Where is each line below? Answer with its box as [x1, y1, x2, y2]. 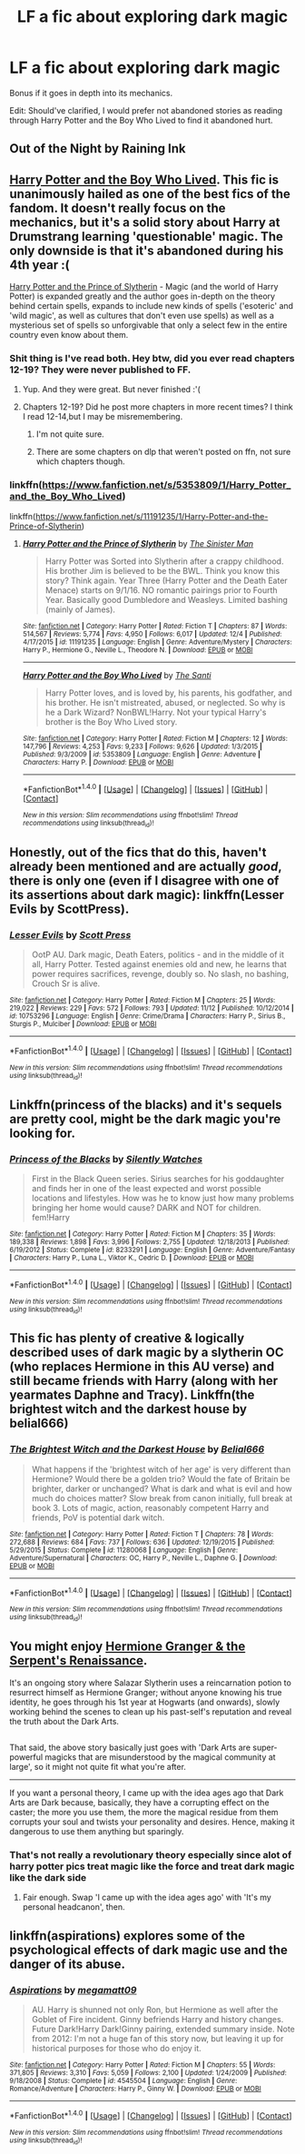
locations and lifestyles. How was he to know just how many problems [31, 1192, 295, 1204]
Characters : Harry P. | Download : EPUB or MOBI [22, 757, 174, 766]
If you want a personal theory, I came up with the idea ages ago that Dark [9, 1787, 284, 1798]
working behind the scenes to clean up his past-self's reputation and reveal [9, 1705, 292, 1717]
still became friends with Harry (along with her [9, 1373, 279, 1388]
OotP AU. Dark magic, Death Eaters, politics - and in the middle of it [31, 949, 284, 960]
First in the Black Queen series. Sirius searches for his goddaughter [31, 1173, 285, 1184]
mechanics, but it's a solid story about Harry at [9, 214, 280, 230]
